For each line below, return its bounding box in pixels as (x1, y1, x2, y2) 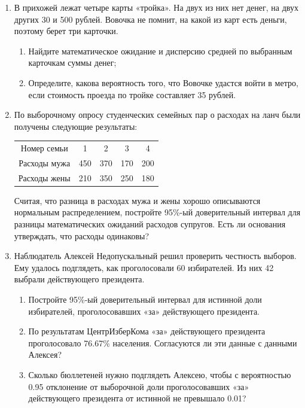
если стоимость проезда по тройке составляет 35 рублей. (28, 88, 236, 101)
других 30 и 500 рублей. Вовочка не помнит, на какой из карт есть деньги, (14, 13, 287, 25)
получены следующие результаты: (14, 120, 138, 132)
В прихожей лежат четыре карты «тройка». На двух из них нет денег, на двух (14, 1, 298, 13)
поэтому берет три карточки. (14, 25, 118, 37)
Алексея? (28, 348, 62, 361)
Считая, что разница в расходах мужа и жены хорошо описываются (14, 194, 261, 206)
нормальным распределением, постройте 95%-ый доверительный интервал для (14, 206, 301, 218)
